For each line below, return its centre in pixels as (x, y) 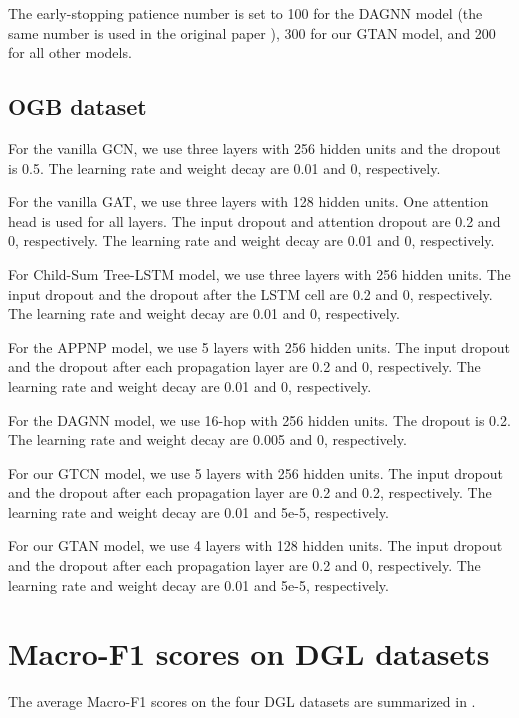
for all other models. (70, 52)
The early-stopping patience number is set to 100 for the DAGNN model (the (245, 13)
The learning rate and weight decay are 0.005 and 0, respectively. (207, 439)
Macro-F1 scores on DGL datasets (249, 653)
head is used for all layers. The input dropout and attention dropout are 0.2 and (254, 220)
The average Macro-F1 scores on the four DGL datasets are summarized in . (242, 701)
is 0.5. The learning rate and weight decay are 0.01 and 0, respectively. (224, 167)
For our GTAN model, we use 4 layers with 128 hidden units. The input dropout (255, 545)
